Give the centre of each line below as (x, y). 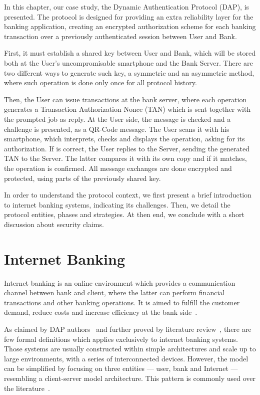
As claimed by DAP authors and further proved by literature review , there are (128, 329)
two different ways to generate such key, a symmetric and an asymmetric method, (129, 72)
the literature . (27, 388)
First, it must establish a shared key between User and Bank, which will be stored (130, 53)
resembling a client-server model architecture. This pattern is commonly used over (130, 378)
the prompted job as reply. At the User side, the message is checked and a (117, 119)
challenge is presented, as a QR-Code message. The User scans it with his (117, 129)
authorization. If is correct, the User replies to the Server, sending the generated (127, 148)
